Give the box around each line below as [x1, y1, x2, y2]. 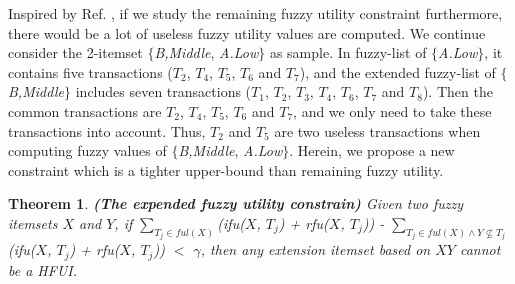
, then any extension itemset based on [200, 239, 431, 260]
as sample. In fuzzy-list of [269, 42, 427, 63]
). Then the [422, 81, 493, 102]
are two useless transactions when [274, 120, 481, 141]
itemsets [8, 212, 58, 233]
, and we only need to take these [293, 100, 492, 121]
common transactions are [8, 100, 162, 121]
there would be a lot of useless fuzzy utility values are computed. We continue [8, 22, 486, 43]
